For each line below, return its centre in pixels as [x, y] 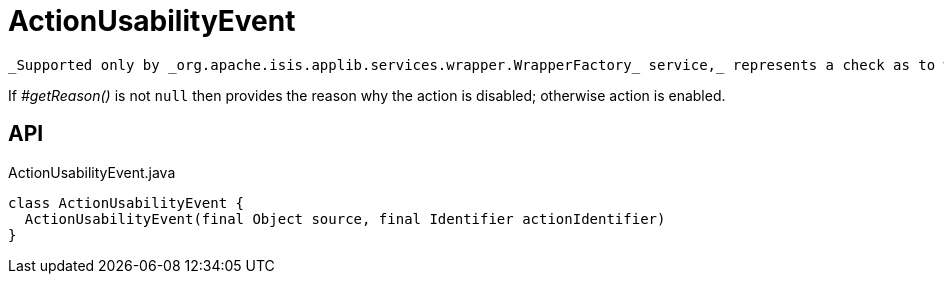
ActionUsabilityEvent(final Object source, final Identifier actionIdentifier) [345, 218]
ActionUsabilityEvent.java [92, 172]
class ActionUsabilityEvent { [126, 202]
